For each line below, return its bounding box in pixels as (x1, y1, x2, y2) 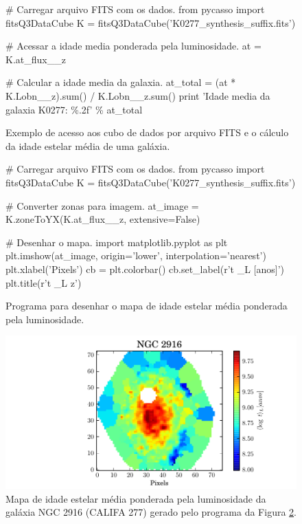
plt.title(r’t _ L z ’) (5, 275, 82, 290)
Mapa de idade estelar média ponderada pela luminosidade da (5, 491, 266, 505)
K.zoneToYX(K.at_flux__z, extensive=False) (5, 212, 200, 226)
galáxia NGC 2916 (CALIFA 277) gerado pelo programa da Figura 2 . (5, 505, 297, 519)
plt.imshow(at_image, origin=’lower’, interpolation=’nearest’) (5, 248, 266, 263)
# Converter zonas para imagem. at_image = (5, 198, 199, 212)
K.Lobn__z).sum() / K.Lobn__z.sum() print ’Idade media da (5, 88, 270, 102)
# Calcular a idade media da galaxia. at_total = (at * (5, 75, 236, 89)
